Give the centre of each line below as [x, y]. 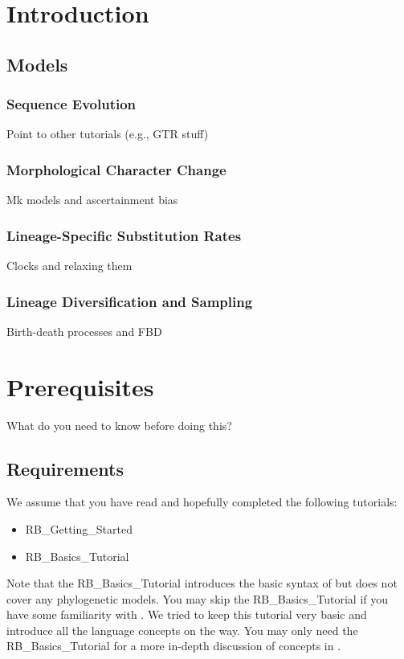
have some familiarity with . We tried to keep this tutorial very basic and [187, 614]
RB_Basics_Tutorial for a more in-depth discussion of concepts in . [174, 646]
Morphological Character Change [116, 169]
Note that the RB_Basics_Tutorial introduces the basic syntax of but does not [202, 583]
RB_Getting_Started [79, 528]
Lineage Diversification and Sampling [130, 301]
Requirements [65, 468]
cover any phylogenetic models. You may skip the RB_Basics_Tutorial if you [198, 598]
